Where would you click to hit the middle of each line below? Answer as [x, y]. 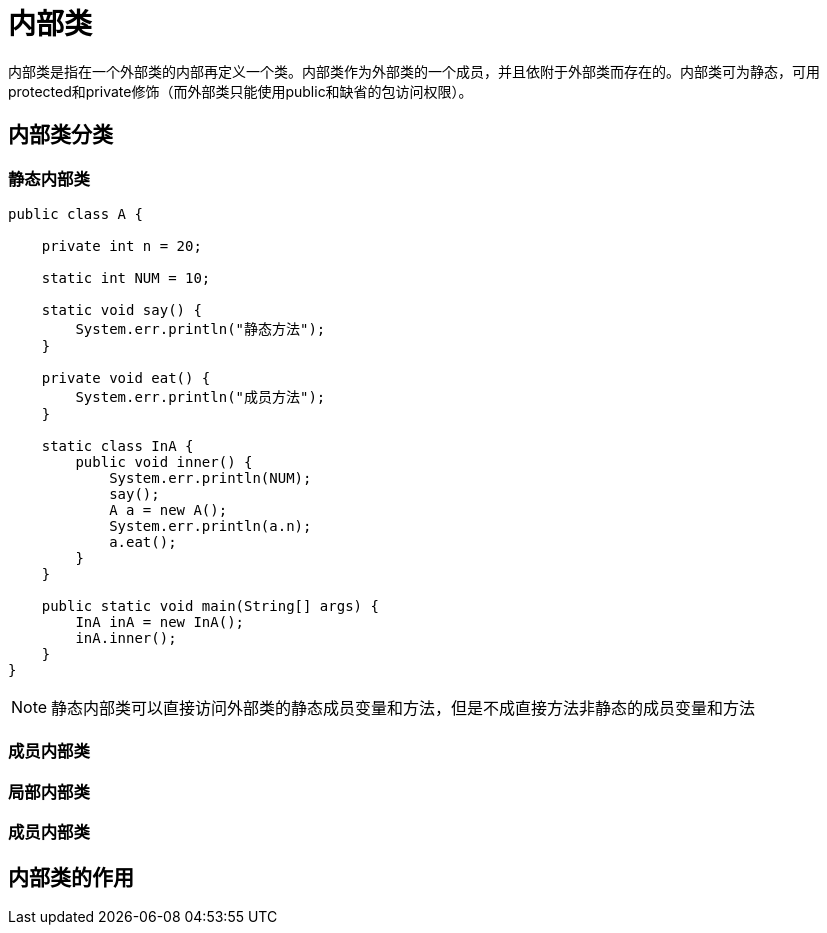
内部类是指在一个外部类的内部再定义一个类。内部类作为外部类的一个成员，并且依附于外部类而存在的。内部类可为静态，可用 [414, 71]
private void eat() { [126, 377]
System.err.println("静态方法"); [200, 328]
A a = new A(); [168, 509]
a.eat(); [143, 541]
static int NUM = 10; [126, 277]
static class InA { [117, 445]
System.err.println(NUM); [210, 477]
